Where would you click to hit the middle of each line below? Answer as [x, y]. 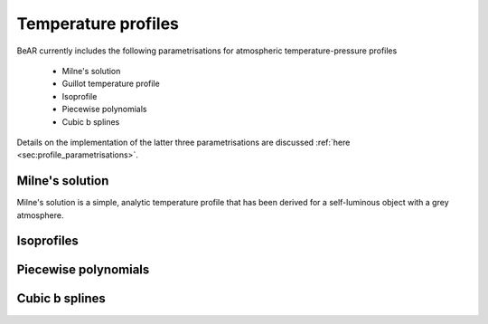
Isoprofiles [47, 241]
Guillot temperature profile [111, 84]
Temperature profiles [98, 24]
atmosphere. [40, 215]
